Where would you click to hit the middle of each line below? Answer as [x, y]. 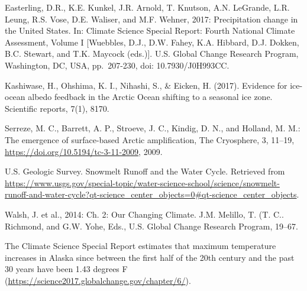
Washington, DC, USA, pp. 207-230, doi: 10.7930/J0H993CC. [117, 65]
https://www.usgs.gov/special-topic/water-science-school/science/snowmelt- [142, 182]
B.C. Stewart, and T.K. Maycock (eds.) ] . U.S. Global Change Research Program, [152, 54]
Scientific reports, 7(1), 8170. [57, 108]
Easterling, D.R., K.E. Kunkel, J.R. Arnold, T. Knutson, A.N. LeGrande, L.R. [147, 7]
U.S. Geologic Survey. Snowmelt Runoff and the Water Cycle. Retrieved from [145, 171]
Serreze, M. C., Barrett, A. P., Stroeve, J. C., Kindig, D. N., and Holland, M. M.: [153, 128]
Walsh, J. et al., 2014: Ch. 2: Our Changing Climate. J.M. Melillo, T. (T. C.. [144, 214]
